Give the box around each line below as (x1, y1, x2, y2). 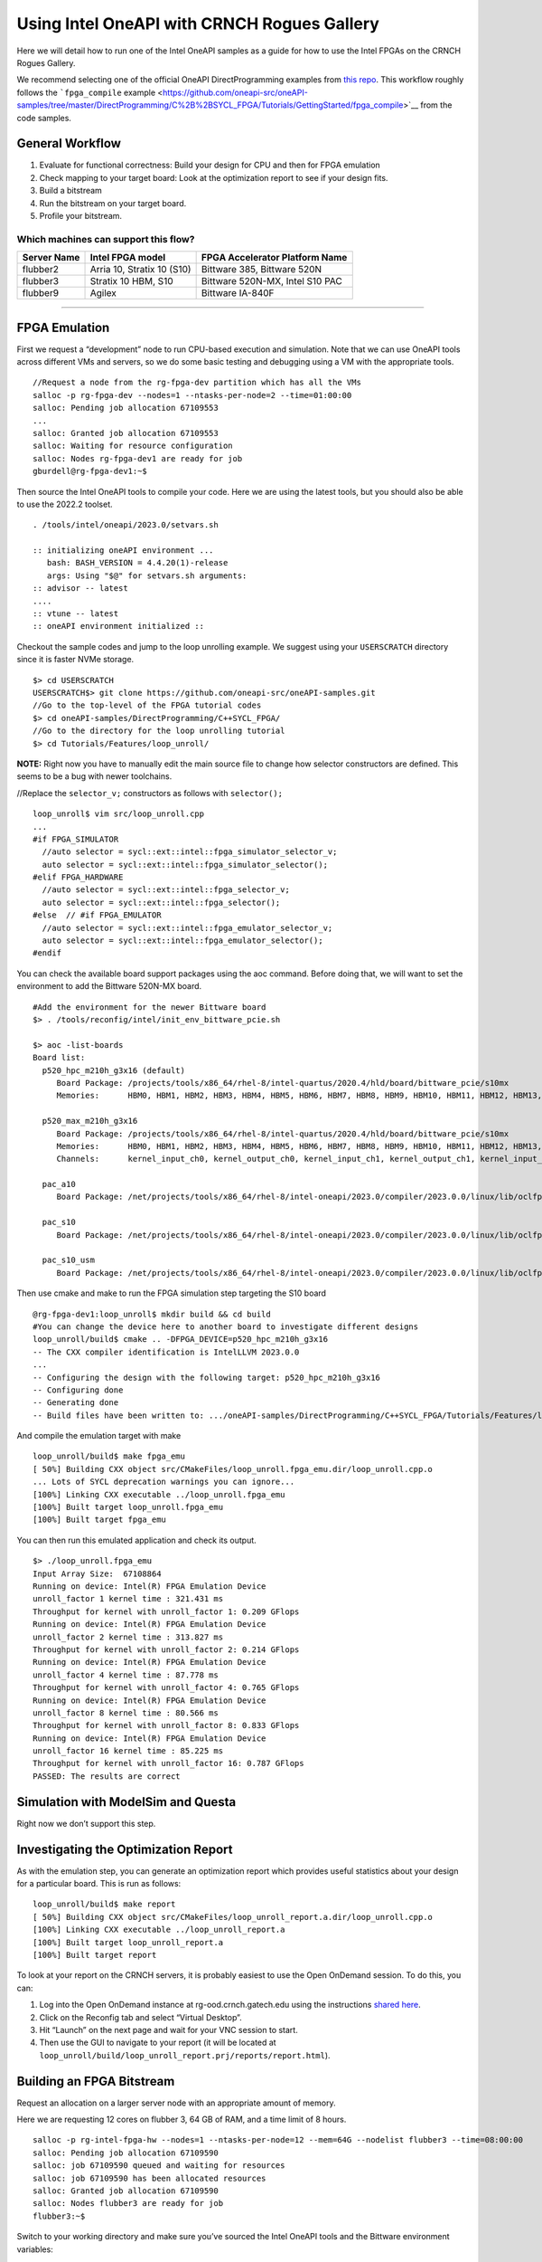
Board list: (33, 1052, 86, 1063)
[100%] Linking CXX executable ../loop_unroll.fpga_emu (33, 1489, 285, 1499)
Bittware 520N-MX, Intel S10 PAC (201, 275, 342, 288)
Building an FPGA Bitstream (16, 2073, 175, 2089)
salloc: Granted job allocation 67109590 (33, 2186, 219, 2196)
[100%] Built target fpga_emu (33, 1515, 167, 1525)
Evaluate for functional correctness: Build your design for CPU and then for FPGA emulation (39, 159, 381, 171)
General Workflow (16, 136, 122, 151)
